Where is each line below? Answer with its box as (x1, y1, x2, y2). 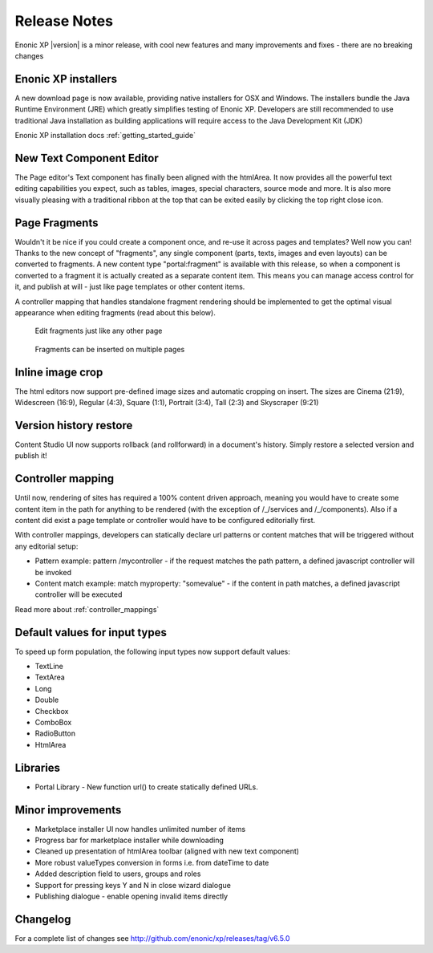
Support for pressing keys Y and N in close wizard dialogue (34, 880, 232, 890)
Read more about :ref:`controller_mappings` (14, 604, 160, 614)
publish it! (14, 451, 47, 460)
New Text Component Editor (14, 151, 160, 164)
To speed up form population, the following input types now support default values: (14, 647, 290, 656)
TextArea (34, 672, 66, 682)
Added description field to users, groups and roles (34, 869, 201, 878)
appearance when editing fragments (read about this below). (14, 307, 216, 317)
